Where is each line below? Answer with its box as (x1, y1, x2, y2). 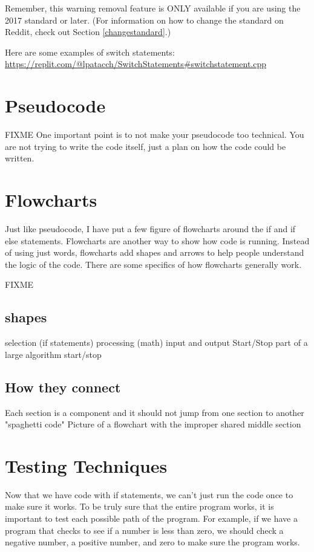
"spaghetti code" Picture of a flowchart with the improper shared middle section (5, 418, 301, 430)
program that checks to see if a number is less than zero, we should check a (5, 524, 284, 536)
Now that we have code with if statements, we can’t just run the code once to (5, 488, 293, 501)
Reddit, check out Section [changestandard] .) (5, 25, 171, 38)
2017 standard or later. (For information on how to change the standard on (5, 13, 284, 26)
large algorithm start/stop (5, 348, 102, 360)
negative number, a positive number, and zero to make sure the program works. (5, 536, 300, 548)
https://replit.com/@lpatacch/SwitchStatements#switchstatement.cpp (5, 57, 267, 70)
